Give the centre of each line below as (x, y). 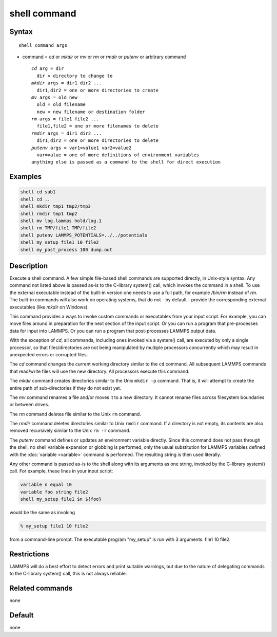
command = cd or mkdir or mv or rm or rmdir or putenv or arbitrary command (104, 57)
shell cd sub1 (38, 192)
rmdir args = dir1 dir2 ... (67, 133)
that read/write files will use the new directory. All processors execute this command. (100, 371)
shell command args (43, 45)
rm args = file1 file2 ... (65, 119)
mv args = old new (55, 97)
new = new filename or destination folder (91, 112)
